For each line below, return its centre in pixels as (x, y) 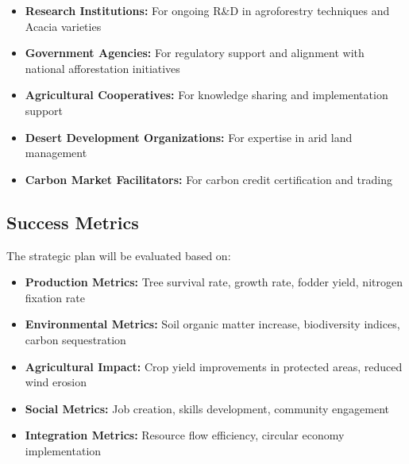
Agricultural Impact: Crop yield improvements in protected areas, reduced (214, 366)
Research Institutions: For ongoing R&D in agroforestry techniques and (207, 10)
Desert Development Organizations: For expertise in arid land (189, 137)
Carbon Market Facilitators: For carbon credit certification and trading (208, 179)
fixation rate (55, 297)
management (56, 153)
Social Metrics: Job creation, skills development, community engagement (207, 408)
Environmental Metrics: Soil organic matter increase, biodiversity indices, (212, 324)
